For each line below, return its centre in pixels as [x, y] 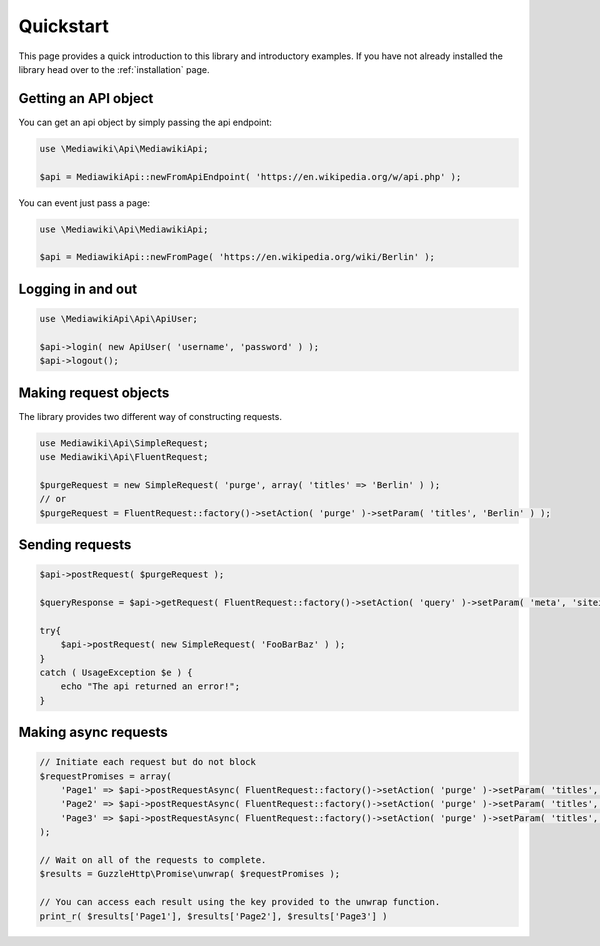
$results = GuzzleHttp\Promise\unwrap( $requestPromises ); [190, 874]
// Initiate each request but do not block [148, 762]
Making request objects [94, 392]
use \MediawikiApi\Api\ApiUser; [119, 318]
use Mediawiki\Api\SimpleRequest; [124, 443]
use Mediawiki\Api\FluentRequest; [124, 456]
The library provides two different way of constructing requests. [150, 416]
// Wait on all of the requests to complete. [153, 860]
